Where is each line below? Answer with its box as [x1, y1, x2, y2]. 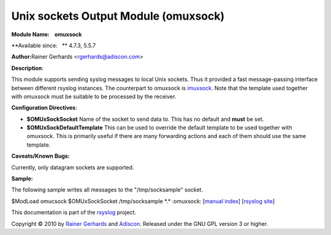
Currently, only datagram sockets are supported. [11, 163, 134, 171]
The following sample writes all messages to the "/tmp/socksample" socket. [11, 186, 204, 193]
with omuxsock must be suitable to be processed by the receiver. [11, 93, 177, 100]
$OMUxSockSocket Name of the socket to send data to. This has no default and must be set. [26, 115, 264, 123]
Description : [11, 64, 44, 72]
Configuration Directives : [11, 104, 78, 112]
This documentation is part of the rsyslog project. [11, 209, 137, 216]
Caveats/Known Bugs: [11, 152, 70, 160]
